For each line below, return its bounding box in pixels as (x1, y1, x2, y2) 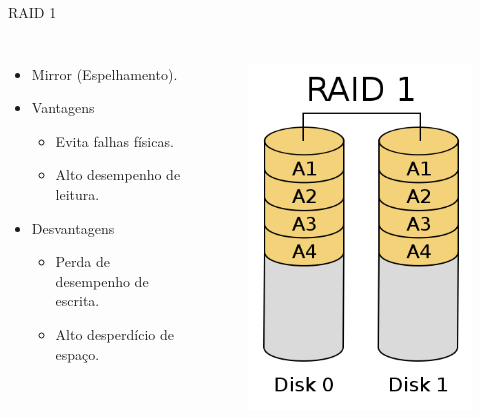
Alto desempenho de (55, 164, 181, 185)
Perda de (55, 251, 110, 272)
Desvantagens (31, 217, 115, 238)
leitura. (55, 183, 100, 204)
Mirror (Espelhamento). (31, 63, 178, 84)
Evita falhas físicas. (55, 130, 174, 151)
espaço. (55, 343, 100, 364)
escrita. (55, 290, 100, 311)
